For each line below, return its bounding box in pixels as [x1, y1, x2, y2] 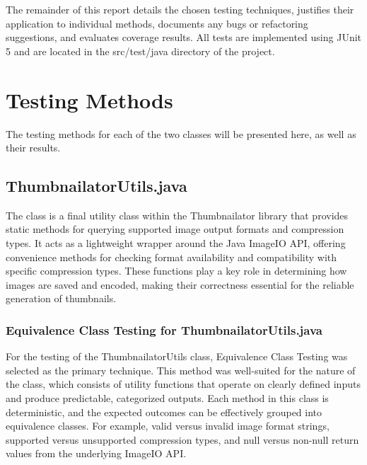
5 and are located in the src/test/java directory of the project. [6, 43, 275, 58]
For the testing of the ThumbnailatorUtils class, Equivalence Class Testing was [6, 349, 348, 364]
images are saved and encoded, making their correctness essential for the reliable [6, 277, 354, 292]
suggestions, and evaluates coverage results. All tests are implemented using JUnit [6, 30, 362, 45]
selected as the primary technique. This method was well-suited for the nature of [6, 362, 356, 377]
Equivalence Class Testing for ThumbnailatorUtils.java [6, 321, 322, 338]
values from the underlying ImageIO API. [6, 446, 187, 461]
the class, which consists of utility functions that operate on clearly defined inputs [6, 377, 361, 391]
